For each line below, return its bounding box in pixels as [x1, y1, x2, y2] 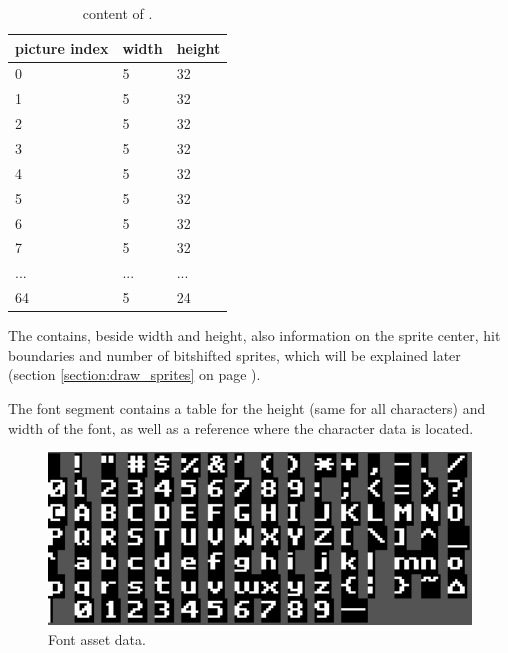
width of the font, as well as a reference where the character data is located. [8, 417, 474, 438]
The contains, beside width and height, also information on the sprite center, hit [8, 325, 501, 346]
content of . [82, 3, 153, 23]
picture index [15, 37, 109, 58]
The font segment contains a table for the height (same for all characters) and [8, 397, 486, 418]
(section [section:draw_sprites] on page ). [8, 364, 261, 385]
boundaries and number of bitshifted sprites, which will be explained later [8, 344, 461, 365]
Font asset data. [48, 628, 146, 649]
